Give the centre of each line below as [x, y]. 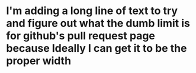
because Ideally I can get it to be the [97, 49]
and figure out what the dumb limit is [98, 23]
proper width [39, 61]
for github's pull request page [81, 36]
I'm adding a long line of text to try [92, 11]
